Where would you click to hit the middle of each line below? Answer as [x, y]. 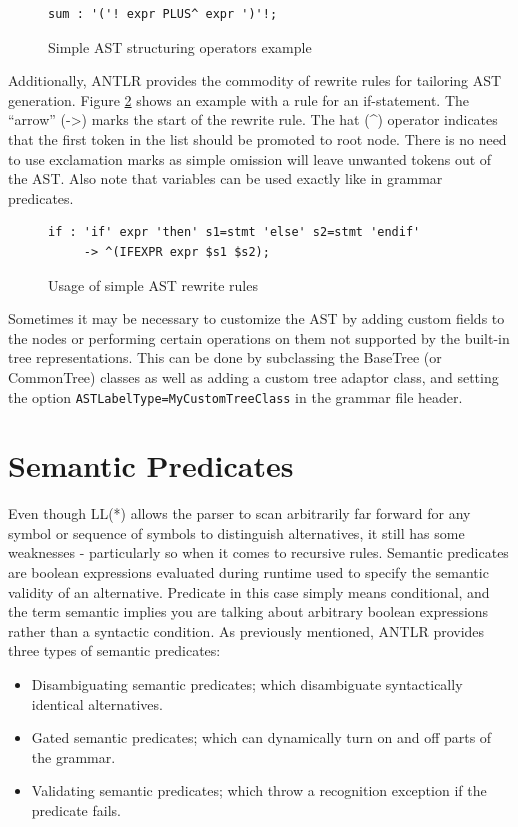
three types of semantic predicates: [114, 650]
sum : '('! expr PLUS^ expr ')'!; [163, 14]
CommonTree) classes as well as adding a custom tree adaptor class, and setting [253, 376]
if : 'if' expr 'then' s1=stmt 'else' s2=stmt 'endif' [234, 232]
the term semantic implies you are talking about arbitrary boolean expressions [248, 611]
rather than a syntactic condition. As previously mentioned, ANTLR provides [246, 630]
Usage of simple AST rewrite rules [153, 284]
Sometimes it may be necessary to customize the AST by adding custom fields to [256, 318]
